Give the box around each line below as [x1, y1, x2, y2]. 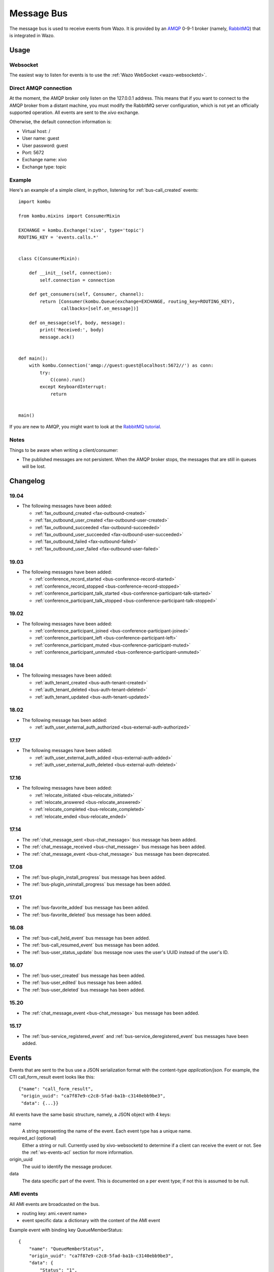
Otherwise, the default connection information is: [9, 119, 112, 125]
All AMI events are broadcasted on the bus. [9, 1201, 100, 1207]
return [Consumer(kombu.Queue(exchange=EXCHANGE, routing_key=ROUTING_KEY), [40, 298, 235, 304]
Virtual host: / [22, 128, 51, 134]
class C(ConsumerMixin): [18, 256, 80, 262]
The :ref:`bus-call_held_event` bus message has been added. [22, 935, 150, 941]
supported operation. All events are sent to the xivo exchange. [9, 109, 140, 115]
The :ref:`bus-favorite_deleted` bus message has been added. [22, 911, 152, 918]
